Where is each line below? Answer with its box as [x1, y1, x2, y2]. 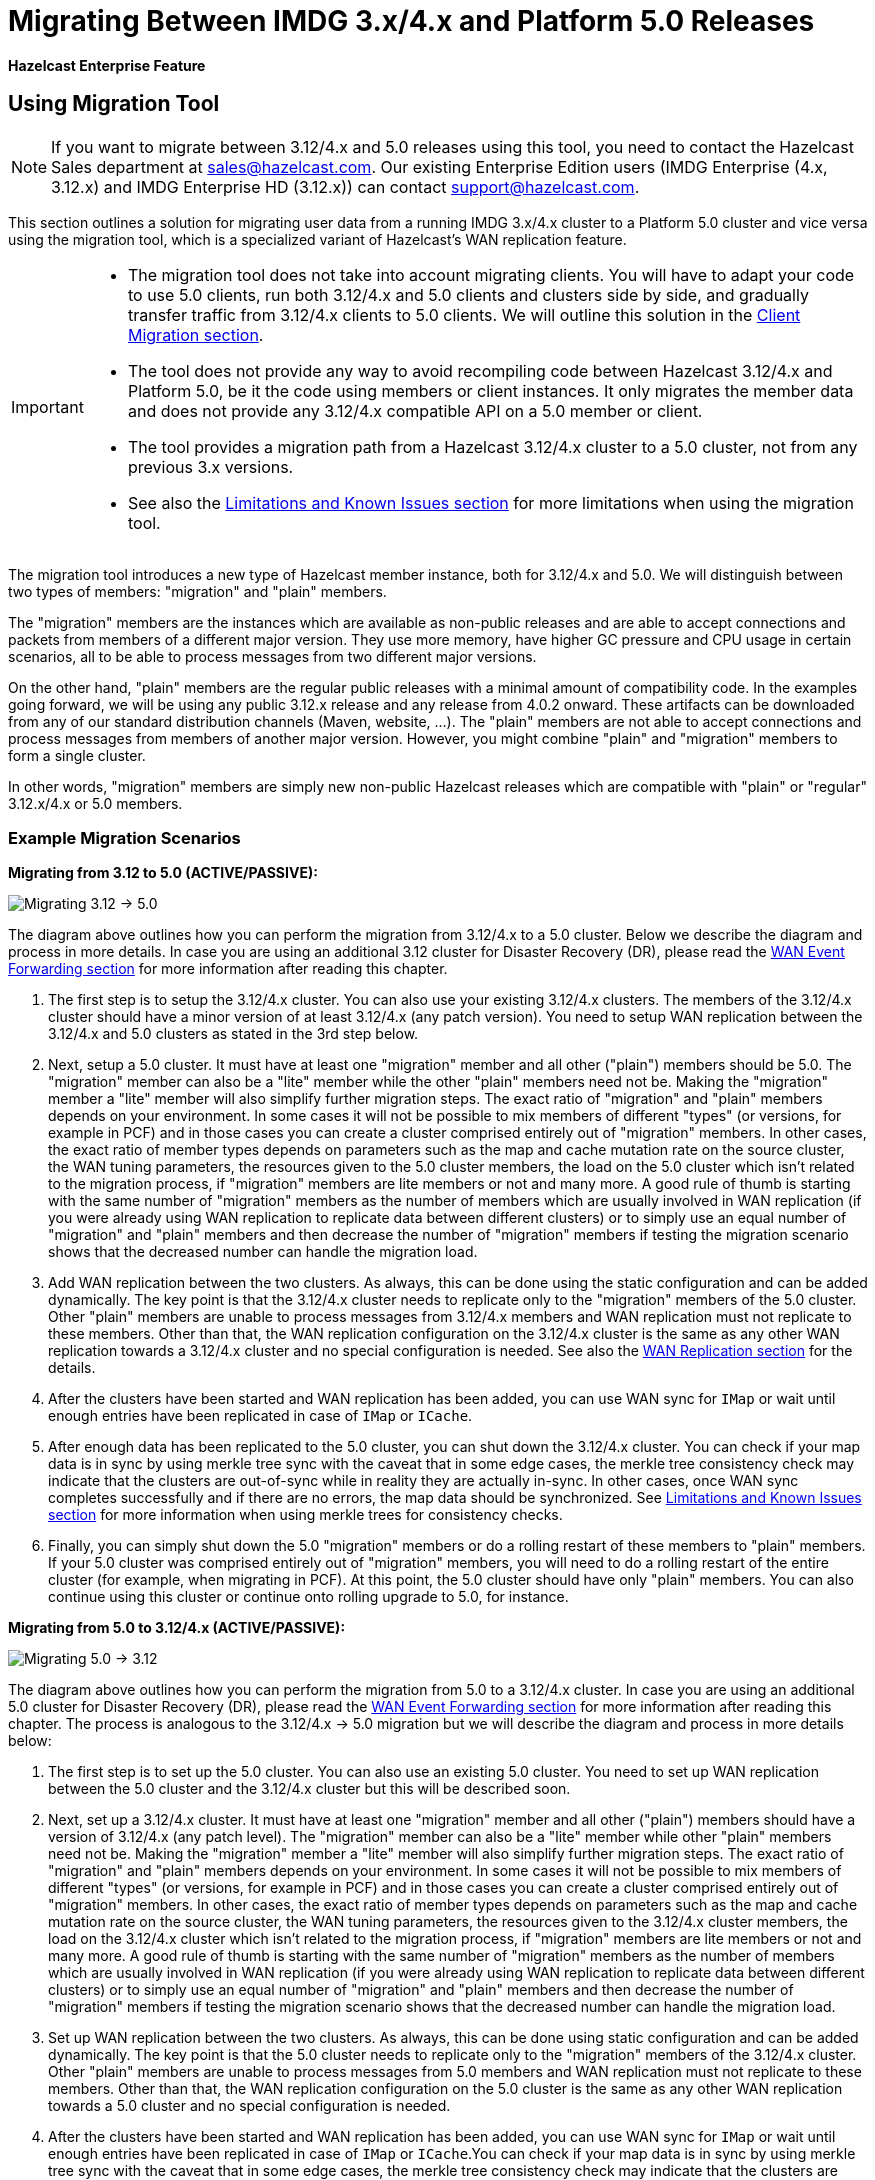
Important [11, 396, 84, 417]
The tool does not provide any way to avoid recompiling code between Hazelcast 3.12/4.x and [127, 360, 833, 381]
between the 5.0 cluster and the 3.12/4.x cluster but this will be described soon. [48, 1780, 571, 1798]
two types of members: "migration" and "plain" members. [8, 582, 387, 600]
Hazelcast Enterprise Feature [8, 56, 206, 74]
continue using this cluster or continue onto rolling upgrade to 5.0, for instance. [48, 1588, 569, 1606]
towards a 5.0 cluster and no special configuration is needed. [48, 2097, 451, 2115]
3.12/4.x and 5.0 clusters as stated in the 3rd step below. [48, 1025, 419, 1043]
